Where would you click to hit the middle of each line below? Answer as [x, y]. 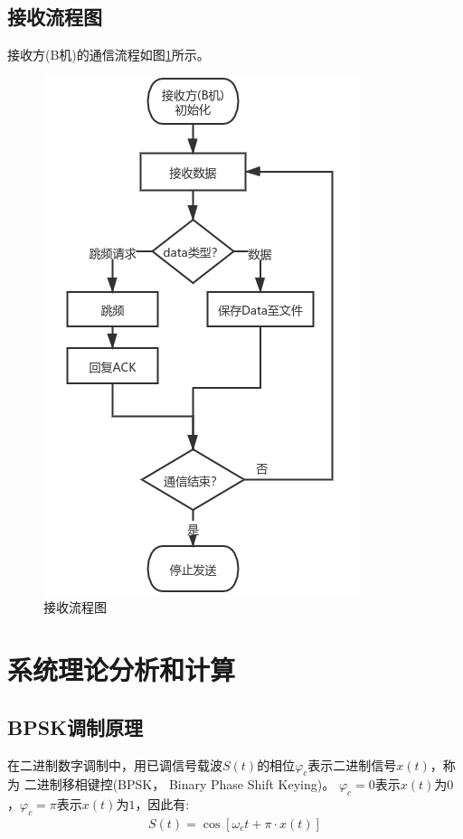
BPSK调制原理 [76, 726]
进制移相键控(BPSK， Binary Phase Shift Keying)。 [186, 784]
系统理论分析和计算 [122, 669]
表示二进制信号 [352, 764]
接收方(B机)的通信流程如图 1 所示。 [109, 55]
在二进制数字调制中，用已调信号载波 [115, 764]
